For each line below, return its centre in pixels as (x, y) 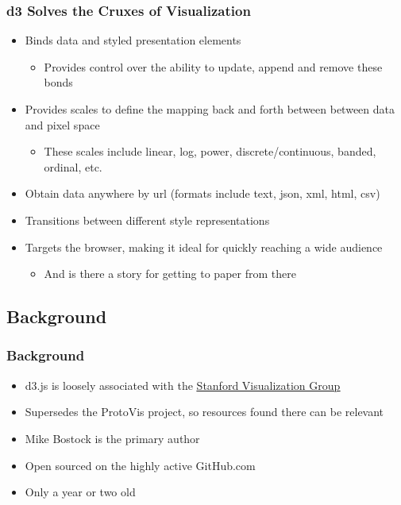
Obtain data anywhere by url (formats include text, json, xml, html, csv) (202, 193)
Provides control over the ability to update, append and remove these (213, 66)
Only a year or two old (80, 492)
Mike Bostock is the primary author (112, 438)
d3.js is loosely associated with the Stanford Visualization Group (183, 385)
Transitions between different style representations (147, 220)
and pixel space (62, 124)
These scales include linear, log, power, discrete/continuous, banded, (210, 151)
